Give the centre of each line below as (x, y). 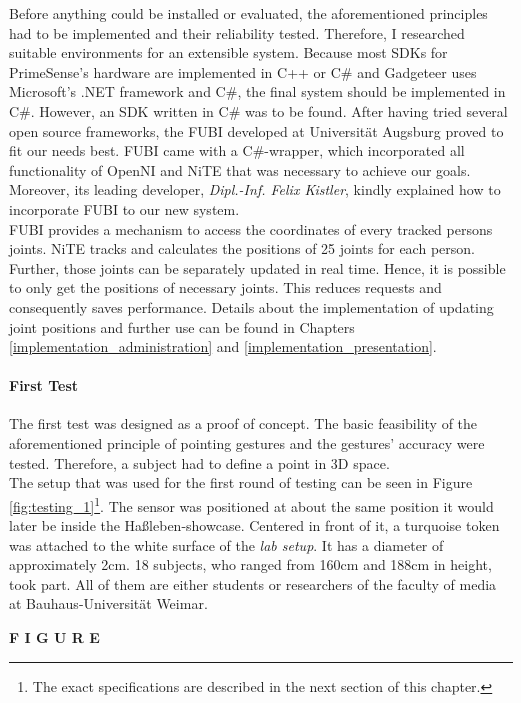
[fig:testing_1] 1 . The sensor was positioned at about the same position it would (251, 504)
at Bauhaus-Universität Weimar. (108, 603)
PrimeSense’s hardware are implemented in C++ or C (175, 71)
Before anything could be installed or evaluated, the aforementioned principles (248, 13)
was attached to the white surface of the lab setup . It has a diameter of (226, 544)
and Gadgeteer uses (417, 71)
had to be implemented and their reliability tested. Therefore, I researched (237, 32)
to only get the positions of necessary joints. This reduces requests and (225, 287)
